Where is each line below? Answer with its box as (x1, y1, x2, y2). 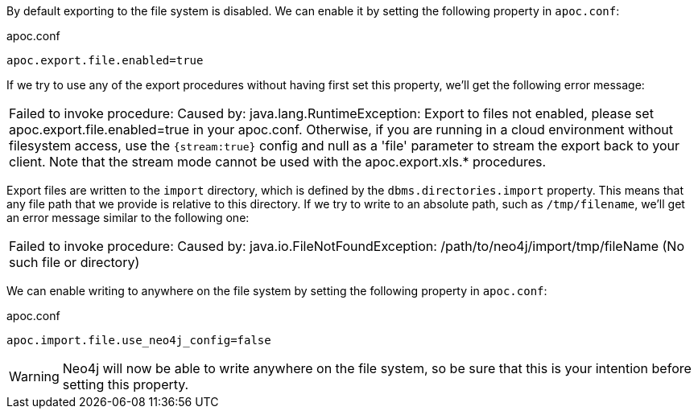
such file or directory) (9, 254, 140, 270)
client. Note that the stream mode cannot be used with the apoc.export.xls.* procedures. (9, 154, 547, 170)
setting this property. (62, 376, 189, 392)
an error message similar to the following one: (6, 211, 250, 224)
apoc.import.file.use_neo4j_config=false (6, 334, 271, 347)
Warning (9, 368, 60, 384)
